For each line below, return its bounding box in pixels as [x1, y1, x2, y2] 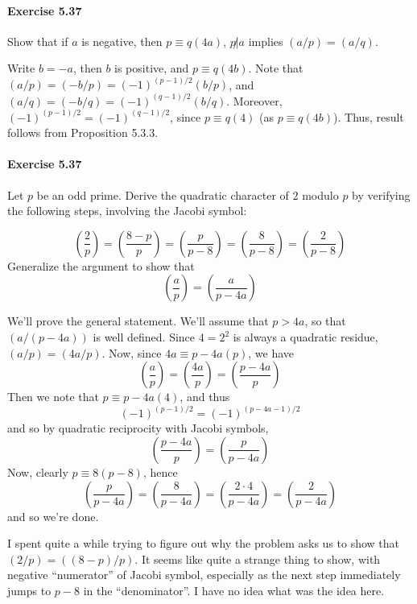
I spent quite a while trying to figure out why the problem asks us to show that [7, 535, 399, 552]
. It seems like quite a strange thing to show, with [134, 550, 381, 567]
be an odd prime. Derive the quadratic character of [36, 186, 289, 203]
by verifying [352, 186, 411, 203]
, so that [304, 312, 346, 329]
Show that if [7, 32, 68, 49]
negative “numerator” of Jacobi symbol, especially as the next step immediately [7, 566, 401, 583]
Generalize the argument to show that [7, 257, 195, 274]
